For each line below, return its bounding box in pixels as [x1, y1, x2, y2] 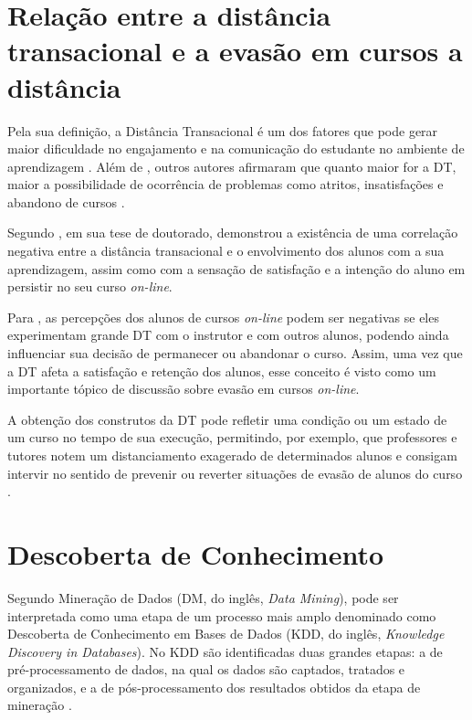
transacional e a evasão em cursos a [7, 32, 463, 69]
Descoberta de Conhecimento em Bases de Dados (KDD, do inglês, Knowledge [7, 624, 445, 643]
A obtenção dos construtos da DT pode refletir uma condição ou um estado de [7, 409, 447, 429]
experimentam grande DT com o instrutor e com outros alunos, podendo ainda [7, 325, 449, 344]
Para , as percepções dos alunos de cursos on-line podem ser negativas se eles [7, 307, 439, 326]
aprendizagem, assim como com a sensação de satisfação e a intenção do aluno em [7, 259, 466, 278]
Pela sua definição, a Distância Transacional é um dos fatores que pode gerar [7, 121, 438, 140]
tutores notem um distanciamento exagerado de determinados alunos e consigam [7, 446, 457, 464]
